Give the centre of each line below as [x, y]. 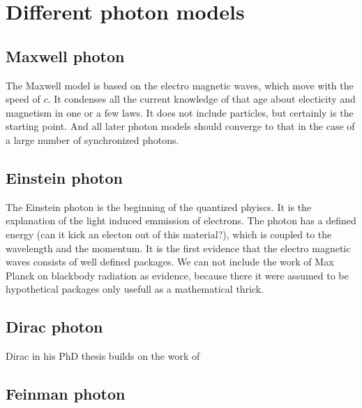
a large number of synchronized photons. [92, 139]
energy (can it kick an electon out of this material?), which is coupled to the [169, 234]
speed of [23, 99]
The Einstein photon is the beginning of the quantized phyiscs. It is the [159, 206]
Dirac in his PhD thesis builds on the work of [103, 356]
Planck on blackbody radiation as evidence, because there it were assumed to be [177, 275]
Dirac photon [54, 327]
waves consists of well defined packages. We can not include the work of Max [170, 262]
